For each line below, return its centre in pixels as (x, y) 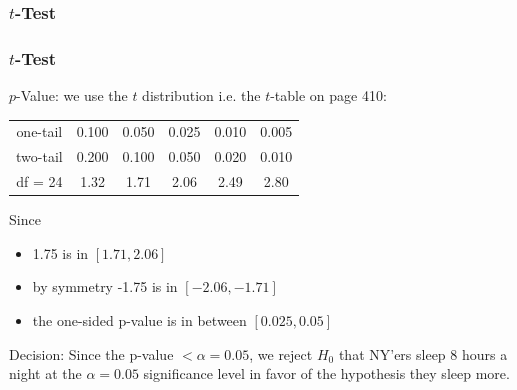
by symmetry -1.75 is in (105, 286)
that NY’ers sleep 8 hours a (423, 353)
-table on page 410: (328, 95)
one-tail (39, 131)
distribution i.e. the (201, 95)
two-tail (39, 156)
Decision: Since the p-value (91, 353)
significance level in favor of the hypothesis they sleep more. (326, 373)
